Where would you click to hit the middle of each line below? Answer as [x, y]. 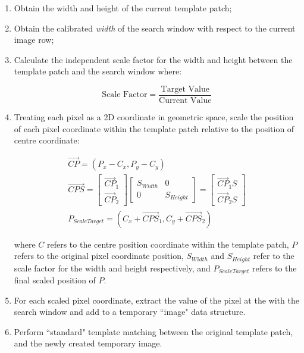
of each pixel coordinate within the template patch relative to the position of [154, 128]
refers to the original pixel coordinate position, [99, 256]
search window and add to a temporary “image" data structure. [130, 312]
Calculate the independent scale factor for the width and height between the [153, 59]
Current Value [185, 101]
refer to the [274, 256]
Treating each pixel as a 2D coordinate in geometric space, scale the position [154, 117]
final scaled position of [55, 280]
